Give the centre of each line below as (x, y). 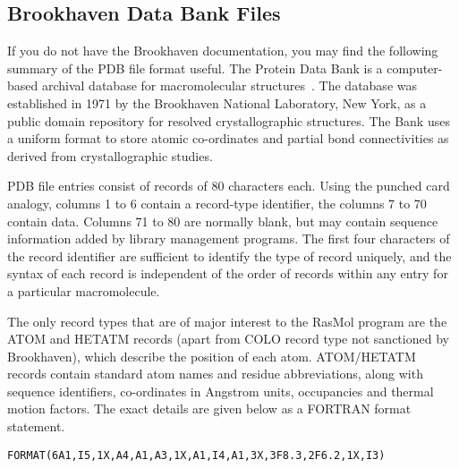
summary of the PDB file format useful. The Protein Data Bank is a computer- (225, 68)
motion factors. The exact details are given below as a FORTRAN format (209, 408)
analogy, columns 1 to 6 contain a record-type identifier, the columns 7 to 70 (217, 203)
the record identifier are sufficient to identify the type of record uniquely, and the (229, 255)
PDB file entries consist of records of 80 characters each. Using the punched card (229, 186)
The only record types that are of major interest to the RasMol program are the (227, 321)
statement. (36, 426)
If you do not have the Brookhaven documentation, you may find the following (223, 51)
